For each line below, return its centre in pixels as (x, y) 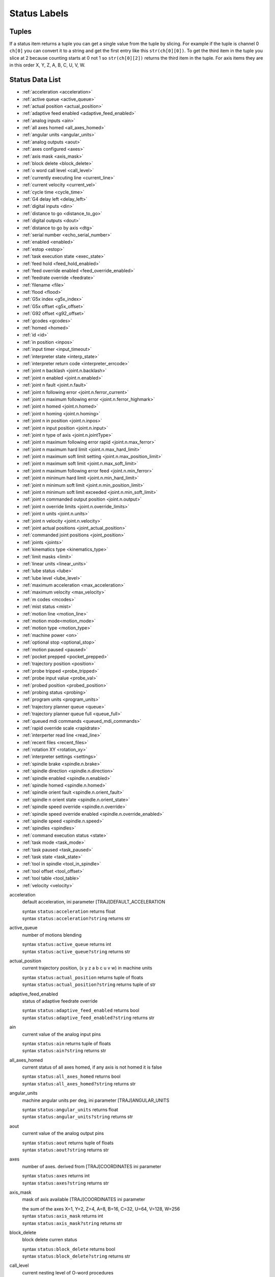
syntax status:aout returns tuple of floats (68, 1143)
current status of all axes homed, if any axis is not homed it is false (92, 1067)
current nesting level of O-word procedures (68, 1272)
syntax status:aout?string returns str (65, 1150)
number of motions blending (52, 935)
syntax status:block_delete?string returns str (76, 1256)
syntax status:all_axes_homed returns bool (71, 1077)
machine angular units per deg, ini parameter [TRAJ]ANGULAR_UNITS (96, 1100)
